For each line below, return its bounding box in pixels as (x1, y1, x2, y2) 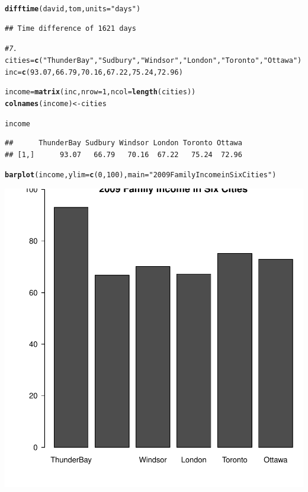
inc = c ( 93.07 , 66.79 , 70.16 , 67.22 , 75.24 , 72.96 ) (5, 68, 183, 76)
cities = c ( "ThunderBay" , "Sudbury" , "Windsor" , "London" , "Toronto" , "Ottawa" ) (5, 56, 302, 65)
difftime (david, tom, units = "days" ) (5, 5, 141, 13)
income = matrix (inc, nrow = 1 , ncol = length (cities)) (5, 88, 196, 97)
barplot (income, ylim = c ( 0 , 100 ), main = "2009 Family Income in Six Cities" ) (5, 171, 277, 180)
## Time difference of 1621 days (5, 24, 136, 33)
